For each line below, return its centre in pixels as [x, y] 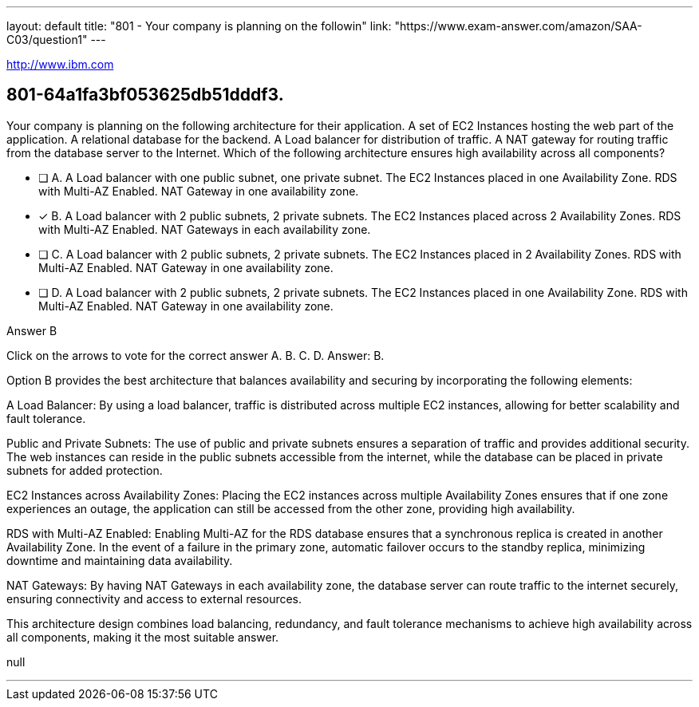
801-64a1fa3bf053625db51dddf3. [145, 95]
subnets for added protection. [85, 470]
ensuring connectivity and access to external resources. [154, 598]
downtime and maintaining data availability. [120, 560]
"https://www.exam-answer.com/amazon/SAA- [518, 26]
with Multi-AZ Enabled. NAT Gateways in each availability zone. [205, 229]
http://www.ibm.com [60, 64]
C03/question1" [47, 39]
